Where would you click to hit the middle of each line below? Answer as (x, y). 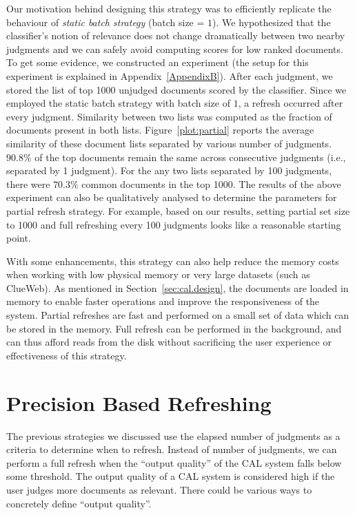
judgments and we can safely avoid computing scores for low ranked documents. (175, 49)
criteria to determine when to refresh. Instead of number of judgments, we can (172, 449)
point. (19, 238)
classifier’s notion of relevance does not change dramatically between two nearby (176, 35)
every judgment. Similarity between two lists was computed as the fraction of (169, 116)
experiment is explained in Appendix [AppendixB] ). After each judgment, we (170, 75)
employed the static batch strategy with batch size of (118, 103)
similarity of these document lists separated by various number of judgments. (169, 143)
